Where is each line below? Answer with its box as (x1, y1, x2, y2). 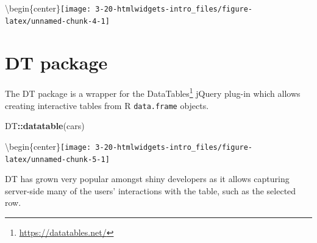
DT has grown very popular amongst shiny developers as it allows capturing (5, 172, 290, 185)
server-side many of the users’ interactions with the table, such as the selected (5, 184, 296, 197)
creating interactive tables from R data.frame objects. (5, 99, 209, 111)
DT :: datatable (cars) (5, 119, 85, 132)
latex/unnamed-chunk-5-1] (5, 155, 110, 164)
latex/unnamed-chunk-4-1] (5, 16, 110, 26)
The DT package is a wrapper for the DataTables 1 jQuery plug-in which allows (5, 85, 301, 100)
